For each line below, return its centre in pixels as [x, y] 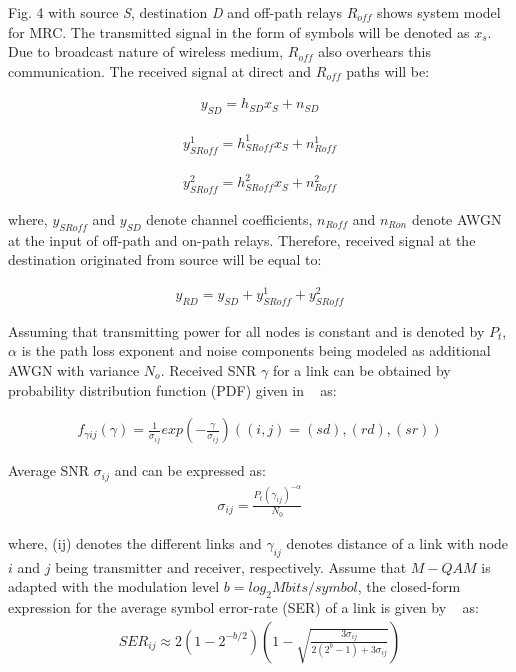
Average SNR [49, 470]
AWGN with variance [74, 369]
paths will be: [388, 70]
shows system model [439, 12]
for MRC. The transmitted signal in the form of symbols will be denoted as [239, 31]
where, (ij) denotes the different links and [135, 542]
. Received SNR [208, 369]
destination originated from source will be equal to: [165, 259]
